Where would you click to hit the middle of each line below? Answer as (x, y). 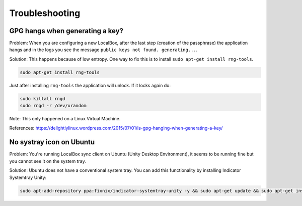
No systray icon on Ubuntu (52, 142)
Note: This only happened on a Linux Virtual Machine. (65, 119)
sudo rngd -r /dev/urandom (53, 106)
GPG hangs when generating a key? (66, 31)
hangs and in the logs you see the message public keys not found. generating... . (103, 50)
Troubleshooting (45, 13)
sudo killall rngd (43, 98)
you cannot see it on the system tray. (48, 161)
